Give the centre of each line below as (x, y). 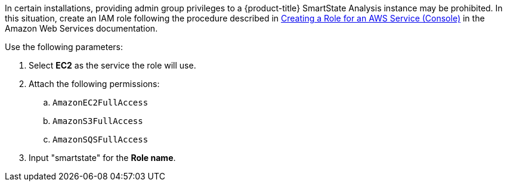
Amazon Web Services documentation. (81, 28)
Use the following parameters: (64, 47)
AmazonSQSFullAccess (101, 139)
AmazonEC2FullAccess (101, 103)
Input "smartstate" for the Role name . (102, 158)
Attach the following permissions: (94, 84)
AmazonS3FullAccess (98, 121)
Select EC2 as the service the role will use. (112, 65)
